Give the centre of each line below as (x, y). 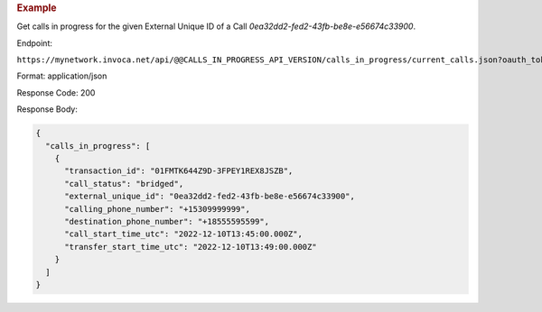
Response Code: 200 (56, 92)
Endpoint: (35, 43)
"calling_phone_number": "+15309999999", (157, 209)
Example (37, 8)
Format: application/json (62, 76)
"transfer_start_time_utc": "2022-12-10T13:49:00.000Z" (191, 247)
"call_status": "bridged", (124, 184)
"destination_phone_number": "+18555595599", (167, 221)
